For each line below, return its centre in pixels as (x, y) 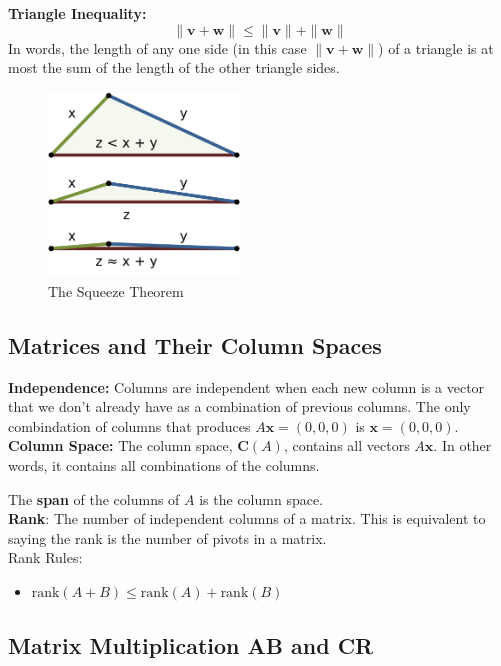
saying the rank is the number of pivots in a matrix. (167, 537)
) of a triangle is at (436, 47)
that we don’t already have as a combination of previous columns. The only (239, 406)
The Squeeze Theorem (116, 290)
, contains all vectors (346, 445)
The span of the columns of (94, 498)
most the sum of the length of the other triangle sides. (174, 67)
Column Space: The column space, (120, 445)
